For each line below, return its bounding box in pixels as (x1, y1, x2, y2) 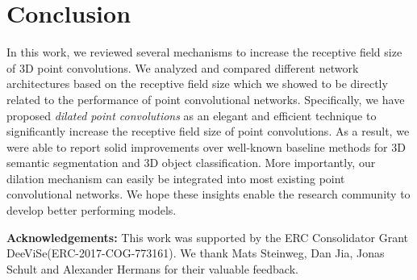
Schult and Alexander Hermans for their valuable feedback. (6, 260, 298, 277)
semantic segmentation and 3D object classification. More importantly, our (6, 154, 376, 171)
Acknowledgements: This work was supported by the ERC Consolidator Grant (6, 228, 408, 245)
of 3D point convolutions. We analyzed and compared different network (6, 59, 359, 76)
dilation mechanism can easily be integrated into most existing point (6, 169, 345, 186)
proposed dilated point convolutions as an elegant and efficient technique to (6, 107, 377, 123)
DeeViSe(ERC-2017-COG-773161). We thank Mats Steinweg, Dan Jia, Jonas (6, 244, 385, 261)
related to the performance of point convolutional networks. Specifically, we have (6, 90, 405, 107)
